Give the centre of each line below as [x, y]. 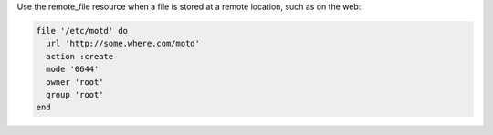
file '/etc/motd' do [82, 31]
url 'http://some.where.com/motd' [123, 44]
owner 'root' [75, 82]
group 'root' [75, 94]
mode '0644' [73, 69]
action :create [80, 56]
